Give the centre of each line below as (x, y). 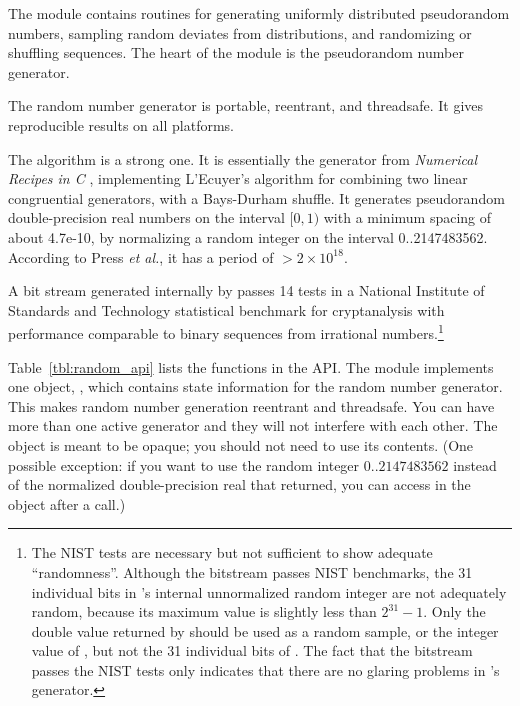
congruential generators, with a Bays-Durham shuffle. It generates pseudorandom (256, 197)
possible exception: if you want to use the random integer (184, 464)
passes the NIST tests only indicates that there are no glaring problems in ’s (265, 669)
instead (475, 464)
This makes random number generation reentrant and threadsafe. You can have (251, 405)
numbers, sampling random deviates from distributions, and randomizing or (240, 32)
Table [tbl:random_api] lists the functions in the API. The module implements (251, 366)
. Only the (454, 611)
